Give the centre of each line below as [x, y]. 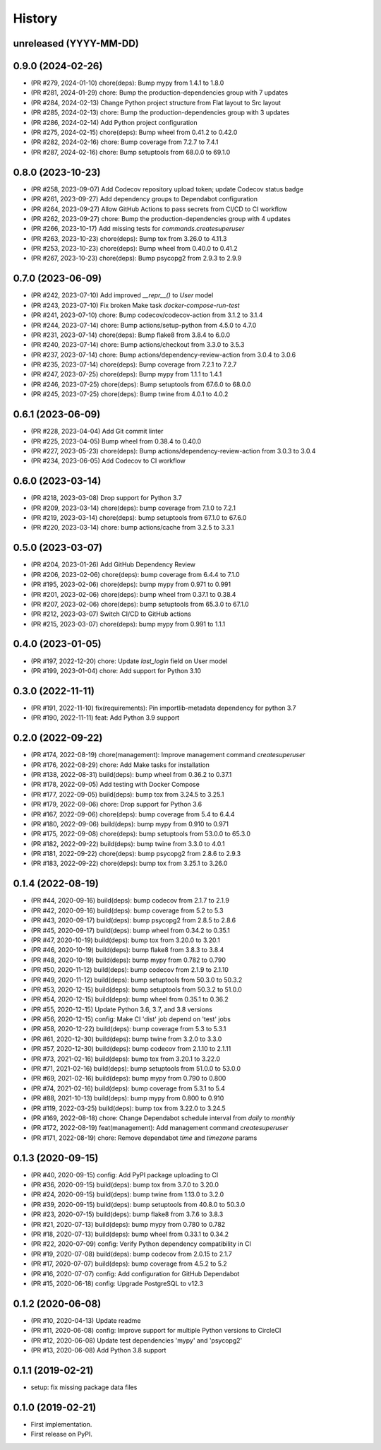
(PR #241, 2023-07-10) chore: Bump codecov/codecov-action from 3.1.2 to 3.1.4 [147, 315]
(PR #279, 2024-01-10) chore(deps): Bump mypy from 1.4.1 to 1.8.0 [127, 83]
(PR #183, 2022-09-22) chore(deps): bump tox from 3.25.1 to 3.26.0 [129, 863]
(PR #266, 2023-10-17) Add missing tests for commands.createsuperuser [138, 229]
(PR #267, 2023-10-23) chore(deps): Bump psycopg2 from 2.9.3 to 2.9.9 [136, 258]
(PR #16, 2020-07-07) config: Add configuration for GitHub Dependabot [135, 1273]
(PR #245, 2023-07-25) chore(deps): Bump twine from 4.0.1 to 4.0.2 [129, 394]
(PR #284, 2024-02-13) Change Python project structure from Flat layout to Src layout [156, 102]
